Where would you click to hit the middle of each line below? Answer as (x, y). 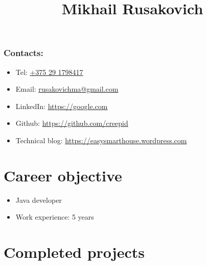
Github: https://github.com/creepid (72, 123)
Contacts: (24, 53)
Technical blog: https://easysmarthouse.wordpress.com (101, 140)
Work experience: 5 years (55, 217)
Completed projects (74, 252)
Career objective (63, 175)
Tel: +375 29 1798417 (49, 72)
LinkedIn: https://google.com (62, 106)
